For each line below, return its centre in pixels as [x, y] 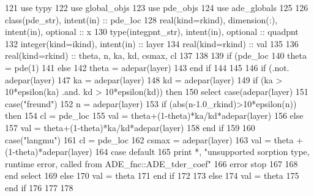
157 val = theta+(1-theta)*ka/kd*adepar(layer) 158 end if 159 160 [130, 127]
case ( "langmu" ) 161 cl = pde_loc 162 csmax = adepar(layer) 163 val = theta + [154, 139]
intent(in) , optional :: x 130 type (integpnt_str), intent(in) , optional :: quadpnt [152, 32]
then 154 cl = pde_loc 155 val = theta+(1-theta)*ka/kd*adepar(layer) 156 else [154, 115]
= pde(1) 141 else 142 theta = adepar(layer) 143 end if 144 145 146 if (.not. [147, 67]
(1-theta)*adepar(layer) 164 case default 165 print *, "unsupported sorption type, [157, 152]
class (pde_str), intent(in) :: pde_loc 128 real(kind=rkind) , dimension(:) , [141, 19]
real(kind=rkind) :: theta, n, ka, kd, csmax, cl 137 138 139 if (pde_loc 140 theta [156, 55]
